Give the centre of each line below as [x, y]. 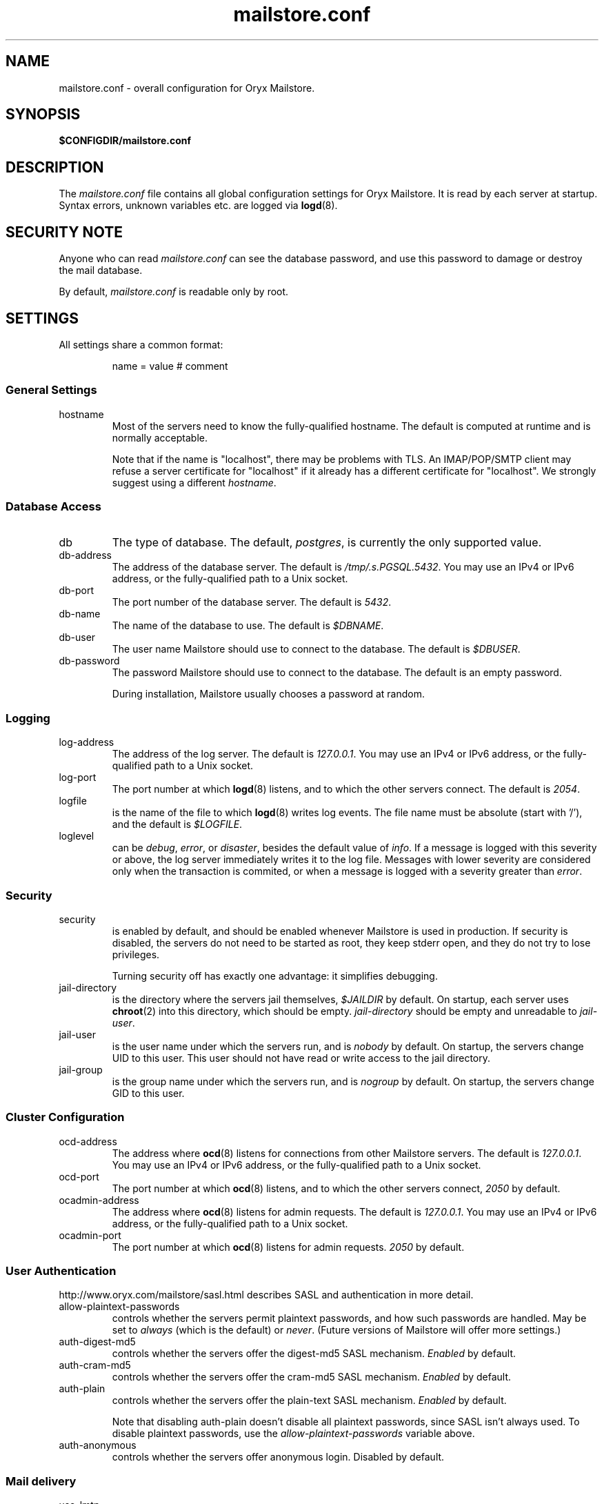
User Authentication [61, 1271]
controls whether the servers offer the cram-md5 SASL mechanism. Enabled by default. [312, 1377]
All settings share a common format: [141, 344]
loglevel [77, 836]
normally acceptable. [160, 437]
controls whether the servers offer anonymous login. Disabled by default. [278, 1457]
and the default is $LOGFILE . [177, 824]
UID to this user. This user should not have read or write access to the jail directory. [301, 1058]
